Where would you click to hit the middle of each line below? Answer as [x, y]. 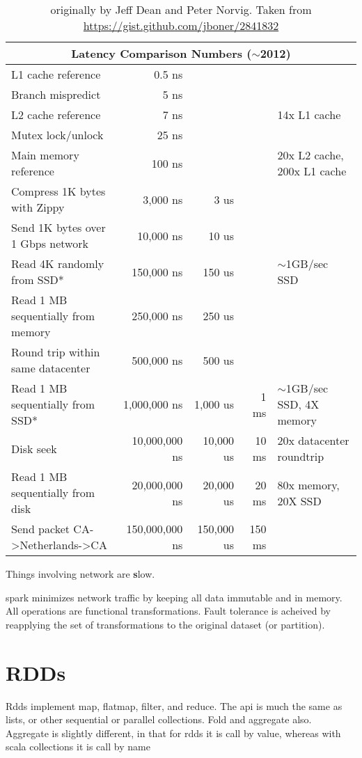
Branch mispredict [56, 94]
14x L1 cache [309, 115]
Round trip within [56, 352]
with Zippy [38, 207]
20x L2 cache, [310, 155]
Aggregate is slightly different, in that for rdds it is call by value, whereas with [173, 733]
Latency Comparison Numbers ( [162, 53]
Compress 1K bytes [58, 191]
